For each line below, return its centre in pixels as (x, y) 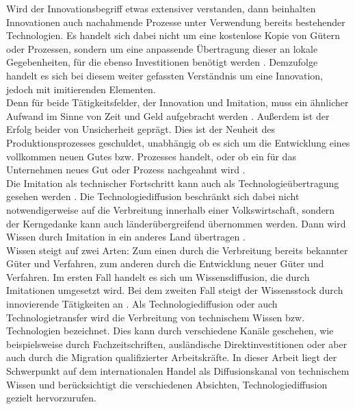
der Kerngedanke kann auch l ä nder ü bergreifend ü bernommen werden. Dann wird (176, 223)
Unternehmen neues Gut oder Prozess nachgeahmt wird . (126, 170)
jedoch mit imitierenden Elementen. (81, 89)
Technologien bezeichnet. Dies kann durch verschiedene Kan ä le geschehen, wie (170, 331)
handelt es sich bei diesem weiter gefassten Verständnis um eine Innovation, (165, 75)
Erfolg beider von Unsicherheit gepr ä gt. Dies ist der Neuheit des (141, 129)
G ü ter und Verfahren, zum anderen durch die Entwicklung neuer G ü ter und (165, 263)
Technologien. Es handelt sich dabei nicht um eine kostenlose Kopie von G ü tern (173, 35)
